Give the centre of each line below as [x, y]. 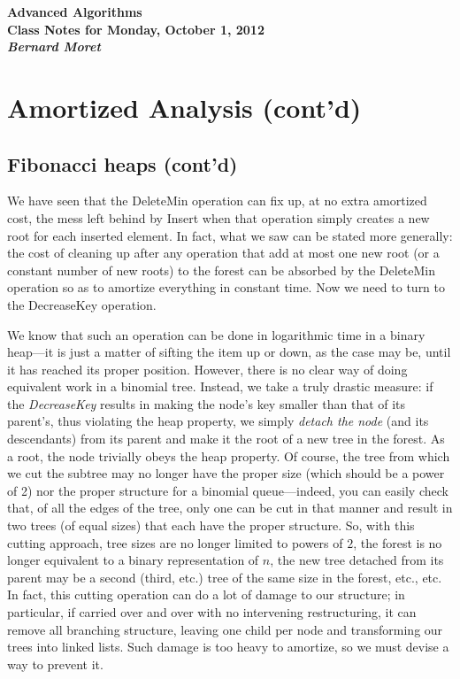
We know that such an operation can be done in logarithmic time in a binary [216, 334]
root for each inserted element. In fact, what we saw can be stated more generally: [230, 235]
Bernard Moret [54, 46]
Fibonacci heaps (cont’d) [123, 163]
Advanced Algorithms [75, 12]
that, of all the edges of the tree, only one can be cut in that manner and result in [230, 508]
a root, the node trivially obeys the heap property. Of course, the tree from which [229, 455]
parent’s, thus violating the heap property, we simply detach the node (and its [218, 421]
